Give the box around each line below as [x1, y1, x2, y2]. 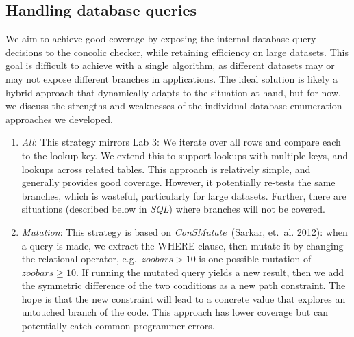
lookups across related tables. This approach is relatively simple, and [21, 161, 311, 176]
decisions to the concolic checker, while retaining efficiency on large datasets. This [5, 44, 349, 59]
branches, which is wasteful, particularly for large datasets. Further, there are [21, 188, 346, 202]
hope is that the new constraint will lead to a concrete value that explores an [21, 291, 346, 306]
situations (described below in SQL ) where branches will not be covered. [21, 202, 325, 216]
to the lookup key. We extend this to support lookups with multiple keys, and [21, 148, 349, 162]
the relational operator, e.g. [21, 252, 137, 266]
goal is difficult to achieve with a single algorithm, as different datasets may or [5, 58, 335, 72]
